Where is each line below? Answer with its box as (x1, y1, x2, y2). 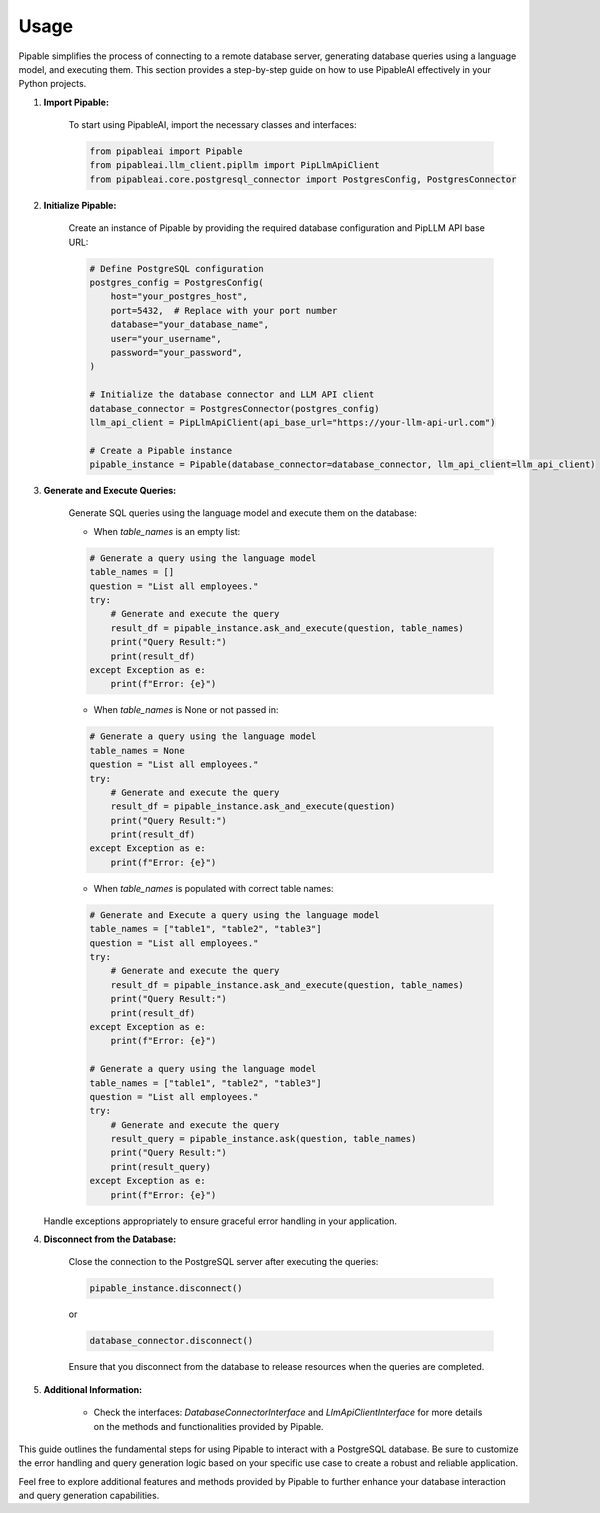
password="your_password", (110, 346, 244, 358)
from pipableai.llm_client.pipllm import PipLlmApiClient (89, 160, 380, 171)
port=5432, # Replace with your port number (110, 305, 338, 316)
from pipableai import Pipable (89, 146, 244, 157)
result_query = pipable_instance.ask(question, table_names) (110, 1133, 417, 1145)
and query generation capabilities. (18, 1490, 160, 1502)
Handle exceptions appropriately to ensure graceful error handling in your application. (43, 1215, 398, 1227)
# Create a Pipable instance (89, 445, 233, 456)
